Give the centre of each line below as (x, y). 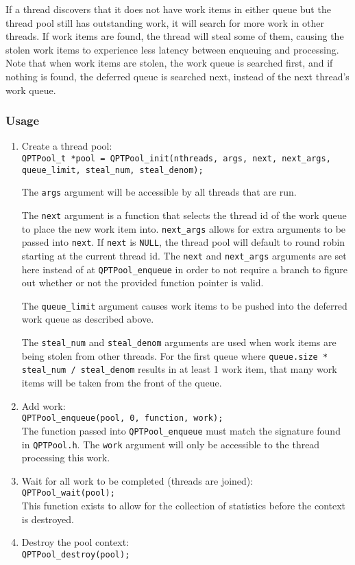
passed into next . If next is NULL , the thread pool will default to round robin (183, 242)
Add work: (44, 405)
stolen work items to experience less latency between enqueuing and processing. (172, 49)
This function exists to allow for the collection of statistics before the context (184, 506)
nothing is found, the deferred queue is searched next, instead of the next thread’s (177, 76)
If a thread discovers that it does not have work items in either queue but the (168, 9)
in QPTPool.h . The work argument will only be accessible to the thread (171, 444)
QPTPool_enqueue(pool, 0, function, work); (122, 418)
